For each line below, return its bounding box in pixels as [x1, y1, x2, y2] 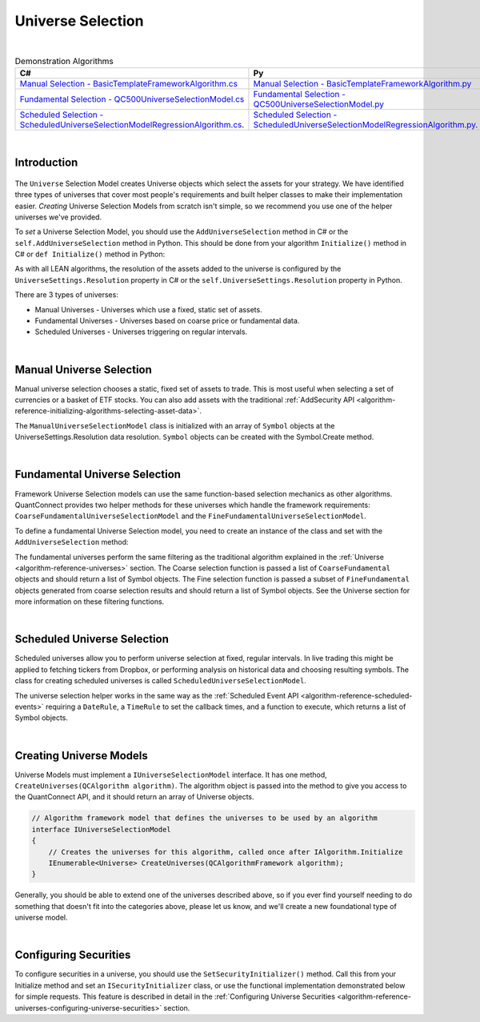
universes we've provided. [14, 212, 102, 222]
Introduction [14, 156, 78, 170]
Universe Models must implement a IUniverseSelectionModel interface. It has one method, [14, 770, 327, 779]
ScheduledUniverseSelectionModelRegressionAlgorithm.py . [253, 119, 478, 131]
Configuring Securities [14, 948, 131, 962]
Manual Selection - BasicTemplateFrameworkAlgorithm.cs [19, 78, 238, 90]
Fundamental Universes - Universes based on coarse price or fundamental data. [34, 316, 300, 326]
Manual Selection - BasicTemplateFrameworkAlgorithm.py [253, 78, 472, 90]
